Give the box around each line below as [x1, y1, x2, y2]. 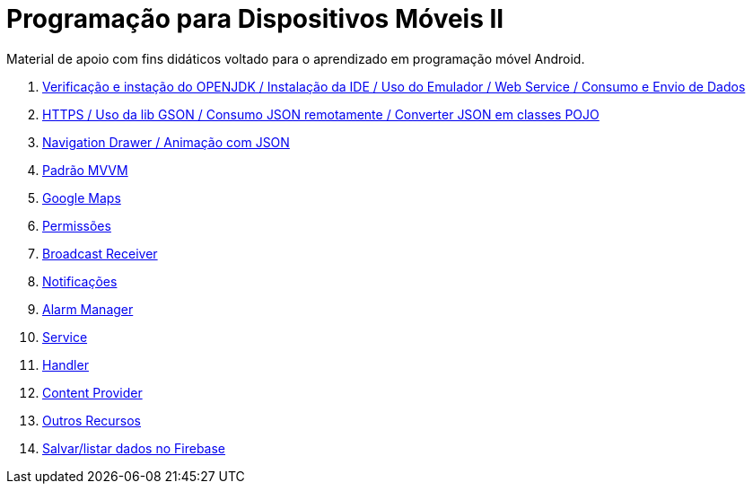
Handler [42, 356, 89, 373]
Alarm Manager [42, 301, 134, 317]
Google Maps [42, 189, 121, 206]
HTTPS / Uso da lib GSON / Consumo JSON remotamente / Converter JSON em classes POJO [42, 106, 600, 122]
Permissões [42, 217, 111, 233]
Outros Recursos [42, 412, 142, 428]
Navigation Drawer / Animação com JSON [42, 134, 290, 150]
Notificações [42, 273, 118, 289]
